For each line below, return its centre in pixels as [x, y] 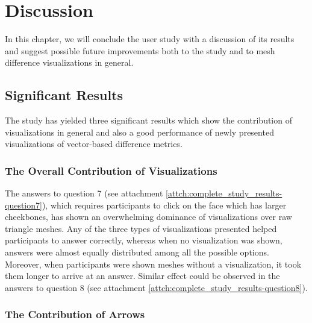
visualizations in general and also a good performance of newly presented [139, 132]
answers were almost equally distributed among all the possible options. [137, 252]
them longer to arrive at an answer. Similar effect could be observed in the [142, 276]
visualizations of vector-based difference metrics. [94, 144]
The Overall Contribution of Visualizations [111, 170]
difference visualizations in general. [69, 62]
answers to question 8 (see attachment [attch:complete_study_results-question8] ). [156, 287]
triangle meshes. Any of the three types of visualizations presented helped [141, 228]
